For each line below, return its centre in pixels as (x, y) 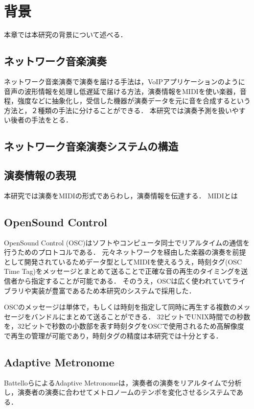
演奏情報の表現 (40, 175)
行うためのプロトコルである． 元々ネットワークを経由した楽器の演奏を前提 (125, 252)
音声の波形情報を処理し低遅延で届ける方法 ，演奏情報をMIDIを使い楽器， (122, 91)
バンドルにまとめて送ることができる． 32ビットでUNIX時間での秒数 (141, 316)
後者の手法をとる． (41, 120)
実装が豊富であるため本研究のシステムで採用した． (113, 290)
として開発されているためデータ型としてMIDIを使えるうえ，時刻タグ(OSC (123, 261)
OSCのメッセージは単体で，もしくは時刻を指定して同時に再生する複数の (120, 307)
